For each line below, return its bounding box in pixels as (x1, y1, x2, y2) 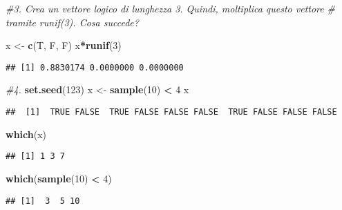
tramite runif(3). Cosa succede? (6, 15, 139, 29)
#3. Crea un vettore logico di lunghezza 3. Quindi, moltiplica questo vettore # (6, 1, 335, 15)
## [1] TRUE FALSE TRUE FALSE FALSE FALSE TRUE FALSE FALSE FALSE (6, 107, 337, 117)
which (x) (6, 126, 46, 141)
